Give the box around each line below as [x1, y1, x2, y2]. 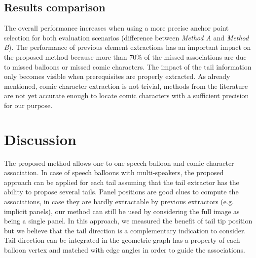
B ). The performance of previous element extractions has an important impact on [4, 42, 251, 52]
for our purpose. [4, 100, 53, 110]
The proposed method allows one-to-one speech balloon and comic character [4, 157, 234, 168]
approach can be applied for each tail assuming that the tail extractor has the [4, 177, 239, 187]
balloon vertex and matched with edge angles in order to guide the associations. [4, 245, 245, 255]
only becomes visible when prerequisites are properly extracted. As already [4, 71, 230, 81]
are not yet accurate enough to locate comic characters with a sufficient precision [4, 90, 249, 101]
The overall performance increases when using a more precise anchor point [4, 23, 229, 33]
